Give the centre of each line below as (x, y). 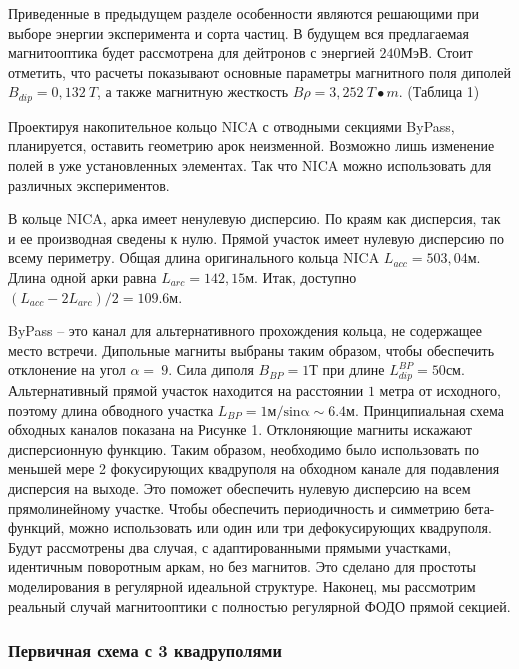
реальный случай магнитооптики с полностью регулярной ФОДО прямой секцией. (259, 605)
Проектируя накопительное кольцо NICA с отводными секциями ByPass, (231, 125)
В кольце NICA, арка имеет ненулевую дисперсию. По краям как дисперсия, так (254, 218)
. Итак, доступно (305, 276)
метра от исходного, (440, 390)
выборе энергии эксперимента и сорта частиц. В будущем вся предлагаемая (238, 32)
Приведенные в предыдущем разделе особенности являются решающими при (244, 13)
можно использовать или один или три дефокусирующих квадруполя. (280, 527)
